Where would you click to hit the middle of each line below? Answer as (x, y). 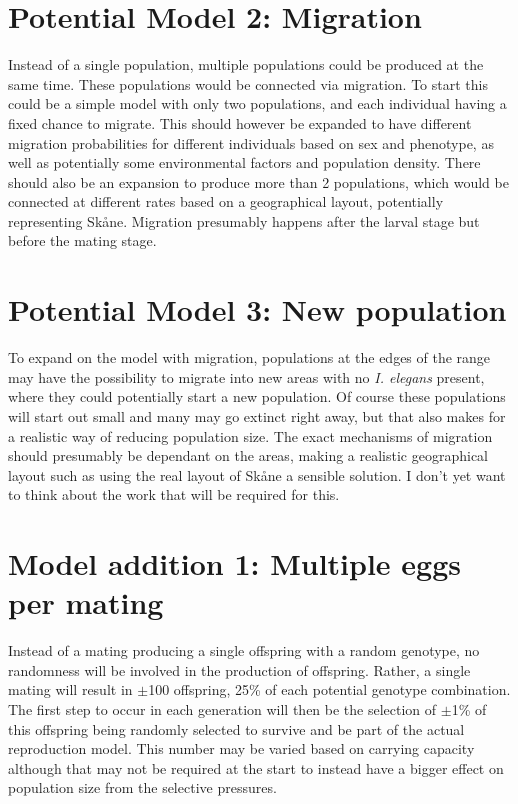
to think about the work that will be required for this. (174, 494)
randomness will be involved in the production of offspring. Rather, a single (239, 669)
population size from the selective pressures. (142, 787)
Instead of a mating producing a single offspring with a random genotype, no (244, 650)
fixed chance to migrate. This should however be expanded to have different (240, 122)
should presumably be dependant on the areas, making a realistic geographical (248, 455)
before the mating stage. (82, 240)
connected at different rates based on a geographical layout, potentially (226, 201)
